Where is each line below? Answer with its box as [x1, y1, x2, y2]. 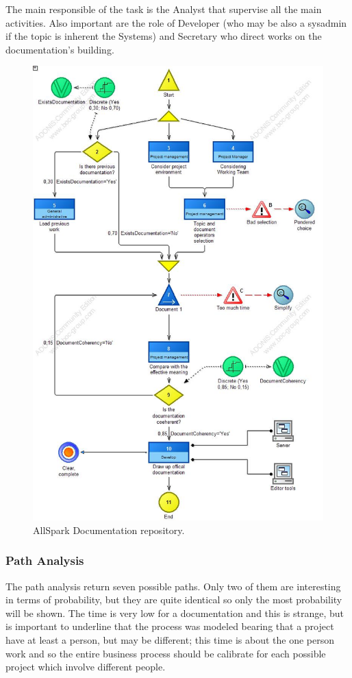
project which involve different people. [5, 659, 166, 674]
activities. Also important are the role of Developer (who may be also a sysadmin [5, 15, 347, 29]
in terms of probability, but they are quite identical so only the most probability [5, 592, 342, 607]
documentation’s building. [5, 42, 114, 56]
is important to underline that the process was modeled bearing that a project [5, 619, 334, 633]
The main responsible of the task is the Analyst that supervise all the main [5, 2, 322, 16]
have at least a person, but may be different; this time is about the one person [5, 633, 334, 647]
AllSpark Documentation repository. [33, 522, 185, 537]
